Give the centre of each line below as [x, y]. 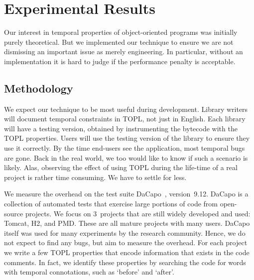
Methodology [39, 88]
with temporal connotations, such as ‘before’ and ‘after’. [89, 272]
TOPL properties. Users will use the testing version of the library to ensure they [127, 138]
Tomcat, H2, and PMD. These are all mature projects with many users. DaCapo [127, 223]
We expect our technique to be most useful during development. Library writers [126, 109]
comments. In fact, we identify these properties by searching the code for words [125, 262]
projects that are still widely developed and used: [175, 213]
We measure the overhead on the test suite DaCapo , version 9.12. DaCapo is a [126, 194]
